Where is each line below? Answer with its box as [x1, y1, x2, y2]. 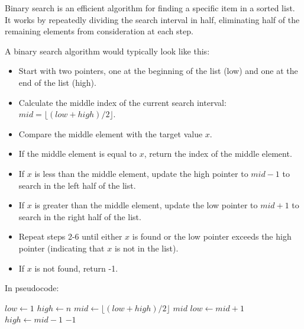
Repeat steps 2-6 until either [18, 230, 122, 243]
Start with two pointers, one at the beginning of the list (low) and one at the [18, 64, 298, 77]
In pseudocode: [5, 282, 59, 294]
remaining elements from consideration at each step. [5, 25, 193, 37]
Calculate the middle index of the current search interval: [18, 96, 227, 108]
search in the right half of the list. [18, 210, 141, 222]
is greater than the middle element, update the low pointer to [34, 199, 258, 211]
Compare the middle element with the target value [18, 127, 203, 140]
